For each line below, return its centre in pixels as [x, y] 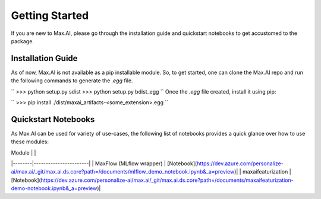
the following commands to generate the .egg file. [72, 81]
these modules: [30, 142]
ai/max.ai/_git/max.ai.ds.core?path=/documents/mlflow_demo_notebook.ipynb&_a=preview [123, 172]
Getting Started [50, 15]
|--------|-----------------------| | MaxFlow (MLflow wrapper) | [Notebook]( [104, 163]
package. [22, 41]
